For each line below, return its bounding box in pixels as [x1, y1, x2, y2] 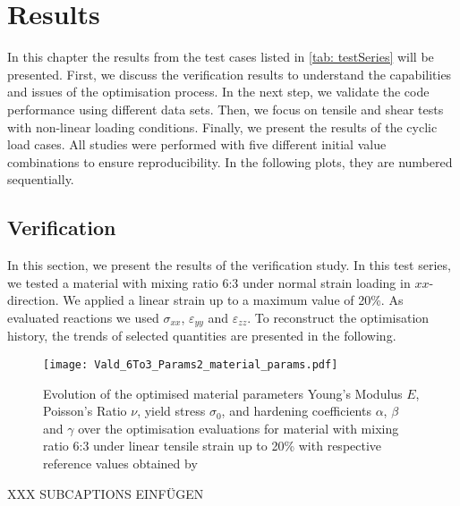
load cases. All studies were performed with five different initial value [7, 135, 387, 154]
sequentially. [7, 170, 74, 189]
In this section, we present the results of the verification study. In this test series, [7, 256, 451, 274]
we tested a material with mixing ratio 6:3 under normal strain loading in [7, 273, 411, 291]
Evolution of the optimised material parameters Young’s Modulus [43, 384, 403, 402]
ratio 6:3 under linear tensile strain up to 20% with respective [43, 436, 382, 455]
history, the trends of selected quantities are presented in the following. [7, 326, 396, 345]
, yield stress [137, 401, 206, 420]
